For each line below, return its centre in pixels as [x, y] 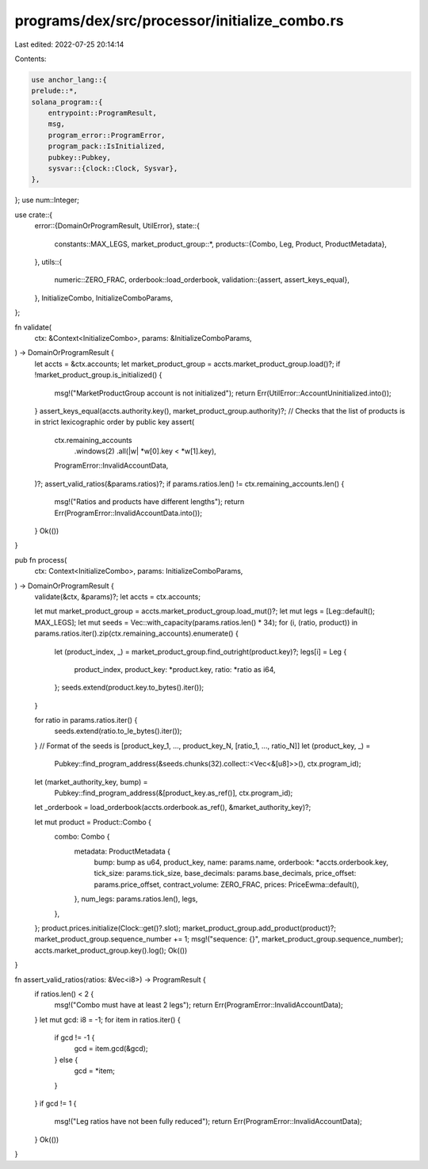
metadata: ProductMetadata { [122, 851]
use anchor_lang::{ [69, 80]
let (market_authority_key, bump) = [91, 781]
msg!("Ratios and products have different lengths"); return [149, 502]
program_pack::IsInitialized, [107, 146]
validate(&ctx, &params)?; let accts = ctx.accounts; [118, 596]
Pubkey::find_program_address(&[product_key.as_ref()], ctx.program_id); [174, 793]
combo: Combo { [82, 837]
